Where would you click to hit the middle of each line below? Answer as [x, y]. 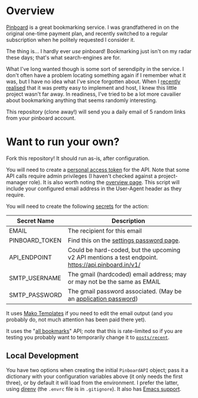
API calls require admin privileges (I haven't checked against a [82, 176]
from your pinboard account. [41, 118]
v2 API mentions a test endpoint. [113, 257]
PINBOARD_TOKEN [35, 240]
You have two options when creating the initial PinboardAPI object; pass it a [97, 370]
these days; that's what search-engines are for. [64, 57]
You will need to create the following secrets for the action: [77, 206]
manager [17, 182]
